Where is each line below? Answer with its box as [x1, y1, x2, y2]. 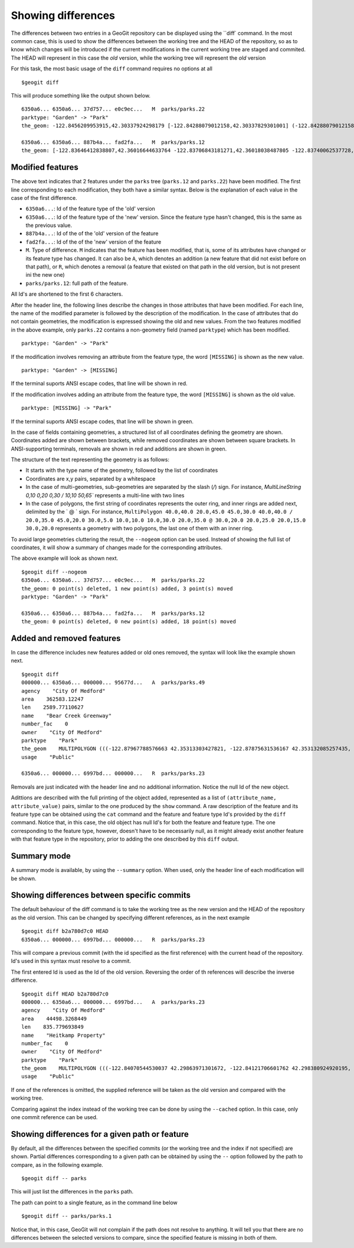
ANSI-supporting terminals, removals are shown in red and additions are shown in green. [11, 445, 227, 452]
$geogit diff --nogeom [21, 568, 87, 575]
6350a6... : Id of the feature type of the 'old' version [25, 205, 156, 212]
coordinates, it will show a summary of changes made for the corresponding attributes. [11, 544, 223, 551]
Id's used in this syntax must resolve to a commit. [11, 958, 132, 965]
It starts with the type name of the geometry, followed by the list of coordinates [25, 467, 218, 474]
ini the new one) [25, 271, 65, 278]
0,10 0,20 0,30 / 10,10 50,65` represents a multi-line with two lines [25, 491, 185, 499]
